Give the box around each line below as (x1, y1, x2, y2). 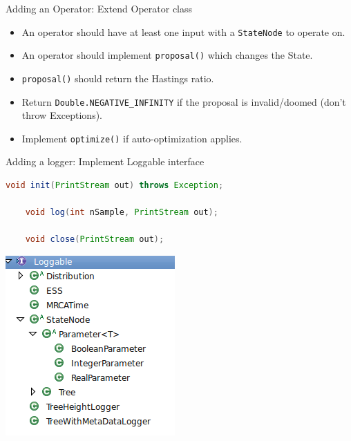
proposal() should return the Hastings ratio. (21, 71, 214, 85)
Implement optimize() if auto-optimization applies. (21, 131, 243, 145)
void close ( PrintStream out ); (25, 234, 164, 245)
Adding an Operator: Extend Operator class (6, 1, 193, 15)
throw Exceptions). (21, 108, 103, 122)
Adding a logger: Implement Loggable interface (6, 154, 205, 169)
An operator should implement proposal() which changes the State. (21, 48, 313, 62)
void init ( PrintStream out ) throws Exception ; (6, 180, 224, 191)
